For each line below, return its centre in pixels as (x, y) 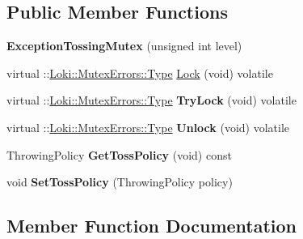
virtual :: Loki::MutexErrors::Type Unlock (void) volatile (148, 127)
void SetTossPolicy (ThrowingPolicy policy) (120, 182)
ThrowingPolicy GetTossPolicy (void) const (119, 154)
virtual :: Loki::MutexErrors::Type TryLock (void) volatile (151, 100)
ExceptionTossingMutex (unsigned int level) (124, 46)
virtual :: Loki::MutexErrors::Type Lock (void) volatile (140, 73)
